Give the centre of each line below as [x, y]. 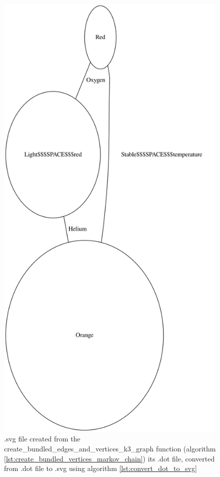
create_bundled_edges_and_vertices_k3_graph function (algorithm [110, 449]
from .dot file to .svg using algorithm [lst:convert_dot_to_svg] [100, 468]
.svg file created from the [42, 439]
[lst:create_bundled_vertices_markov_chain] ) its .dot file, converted [109, 458]
